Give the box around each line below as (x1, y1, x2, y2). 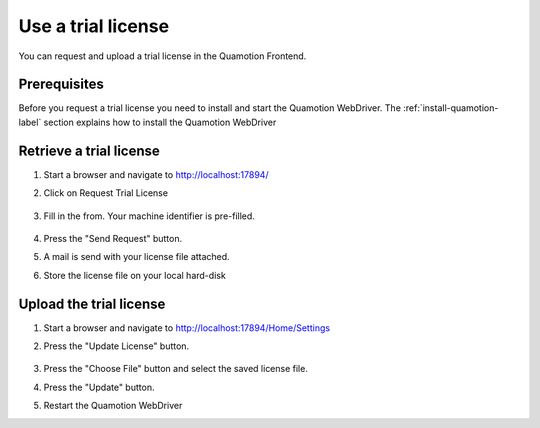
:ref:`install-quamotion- (403, 102, 499, 114)
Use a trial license (18, 15, 170, 37)
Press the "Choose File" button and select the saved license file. (43, 363, 309, 375)
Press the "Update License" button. (43, 340, 190, 352)
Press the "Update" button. (43, 381, 155, 393)
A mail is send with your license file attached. (43, 251, 230, 263)
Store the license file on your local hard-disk (43, 269, 227, 281)
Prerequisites (18, 76, 104, 93)
